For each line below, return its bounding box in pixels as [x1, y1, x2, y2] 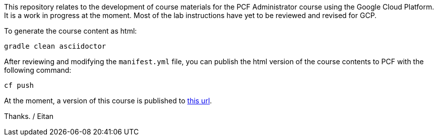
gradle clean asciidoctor [4, 42, 106, 50]
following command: [4, 66, 72, 74]
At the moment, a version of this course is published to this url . [4, 96, 212, 105]
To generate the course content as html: [4, 27, 137, 35]
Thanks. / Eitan [4, 112, 54, 120]
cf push [4, 81, 34, 89]
